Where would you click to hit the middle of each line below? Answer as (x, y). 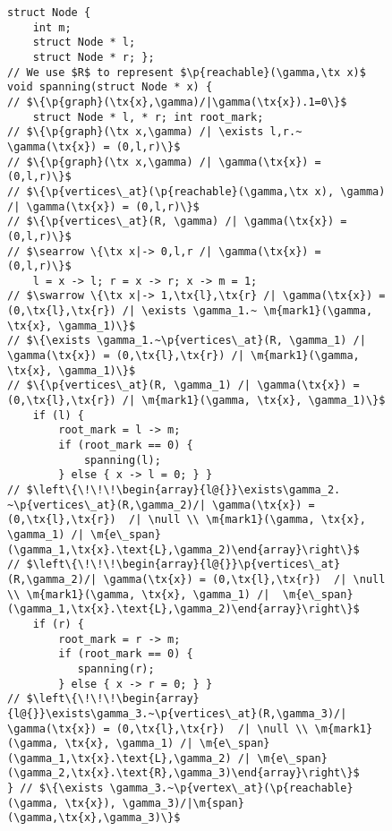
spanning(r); (116, 668)
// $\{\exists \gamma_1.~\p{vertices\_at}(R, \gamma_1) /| (187, 341)
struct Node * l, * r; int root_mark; (148, 117)
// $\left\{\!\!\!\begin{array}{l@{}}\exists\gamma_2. (174, 490)
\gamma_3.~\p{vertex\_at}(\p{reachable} (231, 788)
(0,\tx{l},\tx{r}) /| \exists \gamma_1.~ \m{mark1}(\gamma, (190, 311)
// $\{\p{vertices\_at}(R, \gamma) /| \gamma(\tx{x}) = (177, 222)
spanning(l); (122, 460)
